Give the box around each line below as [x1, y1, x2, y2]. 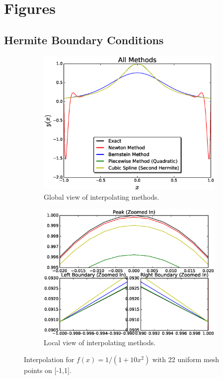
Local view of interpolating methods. [44, 337, 156, 348]
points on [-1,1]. [24, 365, 72, 376]
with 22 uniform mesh [152, 354, 220, 365]
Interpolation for [24, 354, 74, 365]
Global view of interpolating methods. [44, 192, 159, 202]
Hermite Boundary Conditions [4, 32, 164, 47]
